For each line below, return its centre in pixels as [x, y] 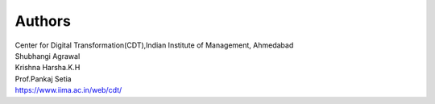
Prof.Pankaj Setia [43, 79]
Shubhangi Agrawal [48, 56]
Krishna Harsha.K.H [48, 68]
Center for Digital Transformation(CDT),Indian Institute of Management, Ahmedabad [154, 45]
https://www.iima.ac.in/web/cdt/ [68, 90]
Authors [43, 21]
